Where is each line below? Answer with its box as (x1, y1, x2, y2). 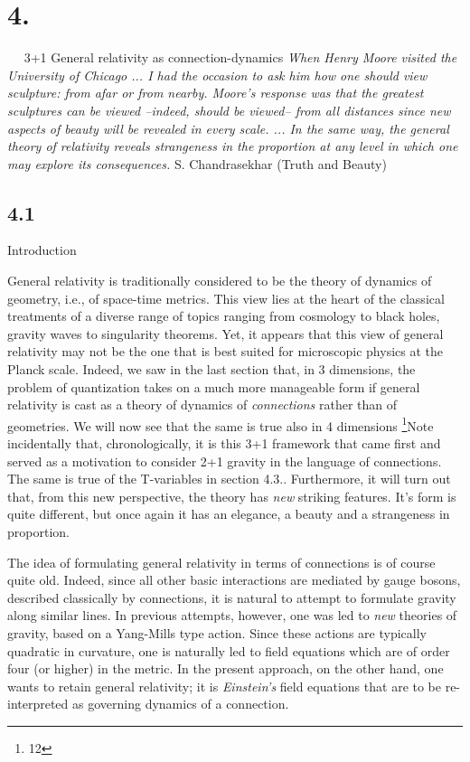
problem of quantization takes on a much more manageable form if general (7, 377, 420, 396)
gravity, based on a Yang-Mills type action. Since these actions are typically (7, 624, 427, 643)
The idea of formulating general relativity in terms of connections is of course (7, 552, 436, 571)
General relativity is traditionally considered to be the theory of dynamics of (7, 271, 432, 290)
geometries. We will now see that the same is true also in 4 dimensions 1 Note (7, 413, 434, 435)
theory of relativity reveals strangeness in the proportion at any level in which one (7, 136, 458, 155)
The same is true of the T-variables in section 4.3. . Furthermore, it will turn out (7, 469, 451, 488)
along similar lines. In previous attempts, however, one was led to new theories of (7, 606, 457, 625)
